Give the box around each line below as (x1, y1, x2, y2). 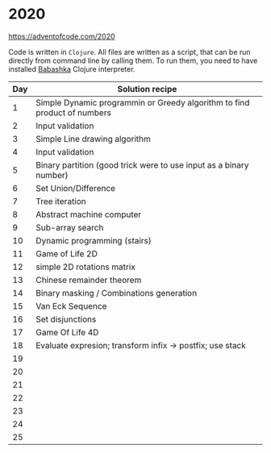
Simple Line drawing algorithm (35, 133, 152, 144)
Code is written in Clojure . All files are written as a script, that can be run (8, 47, 252, 56)
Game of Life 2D (35, 247, 98, 259)
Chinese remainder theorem (35, 274, 142, 285)
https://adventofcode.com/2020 (8, 31, 115, 41)
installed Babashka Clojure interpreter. (8, 64, 135, 73)
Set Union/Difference (35, 182, 115, 193)
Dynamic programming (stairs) (35, 235, 152, 246)
